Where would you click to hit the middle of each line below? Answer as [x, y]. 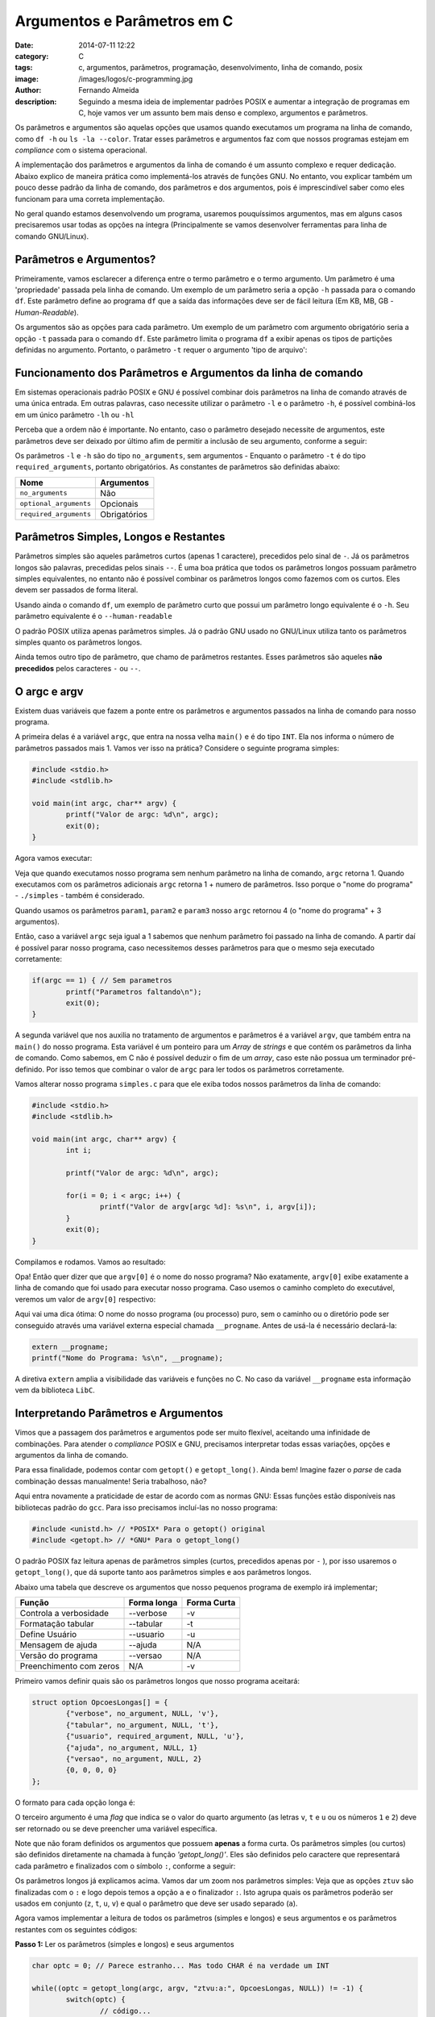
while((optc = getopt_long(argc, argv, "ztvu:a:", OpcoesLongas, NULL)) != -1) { [198, 1988]
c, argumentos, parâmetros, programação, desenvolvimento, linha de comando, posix [220, 68]
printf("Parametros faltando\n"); [134, 992]
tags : [24, 68]
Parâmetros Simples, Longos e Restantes [120, 537]
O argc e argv [49, 691]
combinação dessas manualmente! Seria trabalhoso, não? [111, 1481]
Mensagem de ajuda [58, 1645]
